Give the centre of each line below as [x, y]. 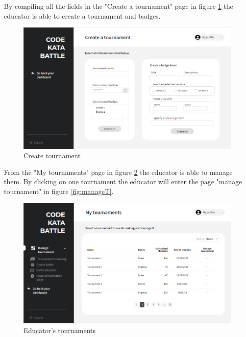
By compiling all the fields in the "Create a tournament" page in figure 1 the [119, 6]
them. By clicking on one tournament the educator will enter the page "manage [123, 181]
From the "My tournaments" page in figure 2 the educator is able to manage [118, 172]
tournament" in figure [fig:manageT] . [59, 191]
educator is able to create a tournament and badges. [82, 15]
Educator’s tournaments [60, 330]
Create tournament [52, 156]
